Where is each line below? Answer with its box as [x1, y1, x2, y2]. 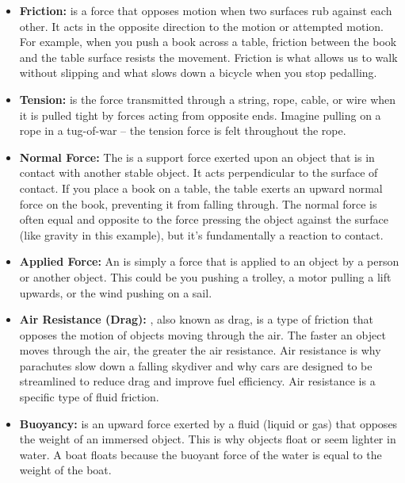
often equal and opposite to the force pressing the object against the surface [19, 211, 389, 228]
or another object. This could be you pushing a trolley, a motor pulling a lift [19, 268, 392, 285]
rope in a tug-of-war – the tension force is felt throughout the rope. [19, 122, 346, 139]
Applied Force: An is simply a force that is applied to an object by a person [19, 253, 399, 270]
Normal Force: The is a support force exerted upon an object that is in [19, 148, 375, 165]
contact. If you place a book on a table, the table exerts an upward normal [19, 179, 383, 196]
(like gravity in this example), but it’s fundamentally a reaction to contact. [19, 226, 384, 243]
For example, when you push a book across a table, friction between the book [19, 33, 397, 50]
